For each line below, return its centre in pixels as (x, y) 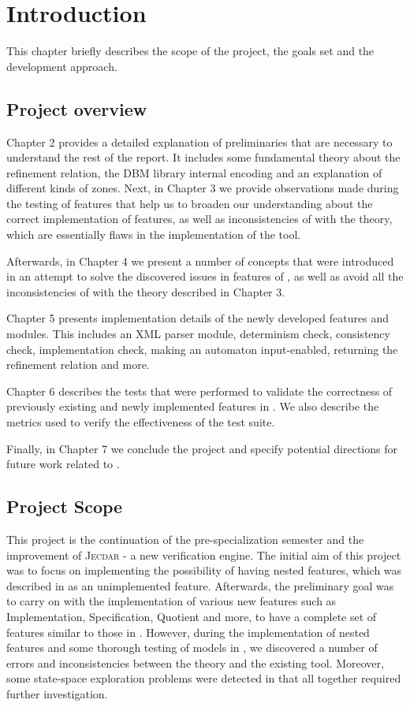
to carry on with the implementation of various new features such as (171, 601)
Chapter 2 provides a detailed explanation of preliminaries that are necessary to (199, 141)
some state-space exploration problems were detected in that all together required (204, 678)
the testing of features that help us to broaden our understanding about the (190, 203)
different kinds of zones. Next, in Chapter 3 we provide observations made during (203, 188)
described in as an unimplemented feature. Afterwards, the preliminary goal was (200, 585)
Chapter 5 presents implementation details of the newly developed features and (198, 318)
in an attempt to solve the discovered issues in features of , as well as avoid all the (205, 276)
